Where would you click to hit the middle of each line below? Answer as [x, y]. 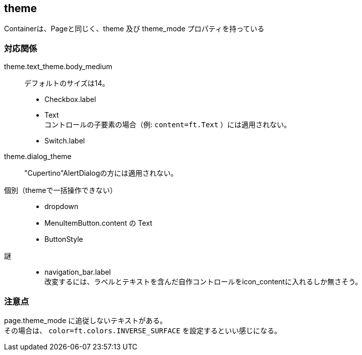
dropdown [62, 207]
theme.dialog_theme [38, 157]
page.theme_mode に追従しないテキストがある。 [86, 320]
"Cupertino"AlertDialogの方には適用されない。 [101, 173]
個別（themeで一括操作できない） [61, 190]
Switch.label [65, 141]
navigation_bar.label [78, 272]
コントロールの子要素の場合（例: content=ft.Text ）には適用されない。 [168, 125]
